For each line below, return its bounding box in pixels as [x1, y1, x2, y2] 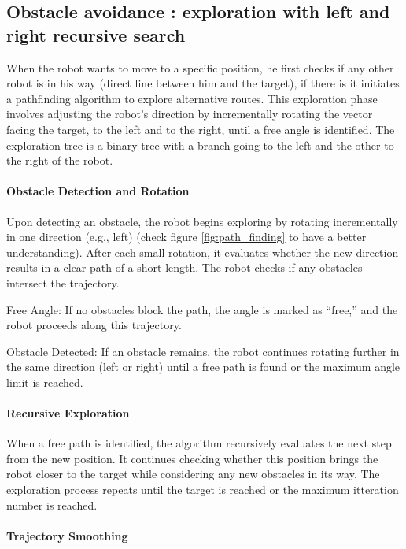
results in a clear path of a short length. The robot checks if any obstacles [6, 259, 363, 276]
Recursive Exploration [6, 405, 130, 421]
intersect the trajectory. [6, 274, 120, 291]
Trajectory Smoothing [6, 527, 128, 543]
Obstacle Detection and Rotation [6, 183, 190, 199]
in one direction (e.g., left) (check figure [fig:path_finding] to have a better [6, 228, 367, 245]
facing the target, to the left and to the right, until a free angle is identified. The [6, 121, 395, 137]
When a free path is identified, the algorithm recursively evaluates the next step [6, 435, 392, 451]
